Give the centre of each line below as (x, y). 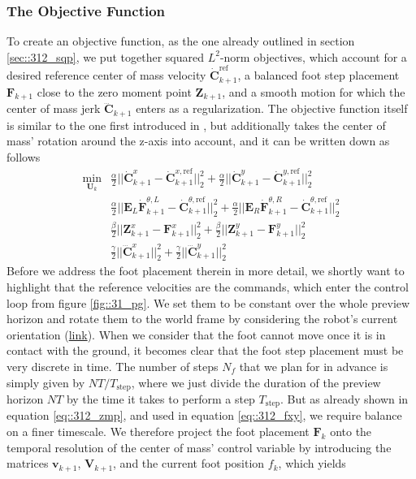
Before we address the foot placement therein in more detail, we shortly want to (206, 271)
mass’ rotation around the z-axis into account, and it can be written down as (198, 141)
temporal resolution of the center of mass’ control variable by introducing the (199, 447)
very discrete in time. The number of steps (113, 366)
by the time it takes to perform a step (160, 399)
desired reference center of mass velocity (106, 75)
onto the (351, 432)
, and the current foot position (189, 463)
